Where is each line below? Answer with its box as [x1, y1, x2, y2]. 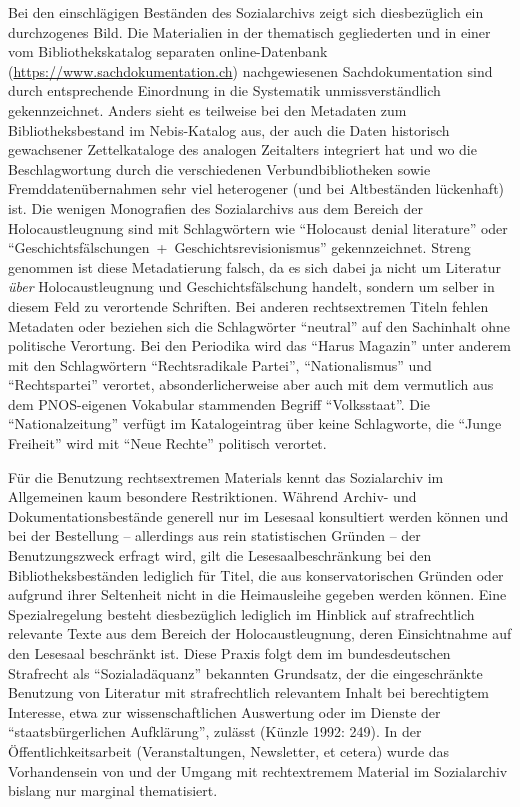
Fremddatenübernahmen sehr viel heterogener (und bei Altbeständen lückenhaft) [8, 178, 505, 199]
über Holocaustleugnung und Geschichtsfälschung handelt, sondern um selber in [8, 276, 495, 297]
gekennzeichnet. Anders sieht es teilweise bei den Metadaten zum [8, 99, 407, 120]
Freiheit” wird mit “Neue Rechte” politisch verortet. [8, 433, 327, 454]
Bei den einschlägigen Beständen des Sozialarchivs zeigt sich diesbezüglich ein [8, 2, 484, 22]
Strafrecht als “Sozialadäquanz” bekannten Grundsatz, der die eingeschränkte [8, 662, 483, 683]
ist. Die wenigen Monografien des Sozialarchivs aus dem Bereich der [8, 197, 423, 218]
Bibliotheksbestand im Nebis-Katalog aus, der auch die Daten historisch [8, 119, 450, 140]
